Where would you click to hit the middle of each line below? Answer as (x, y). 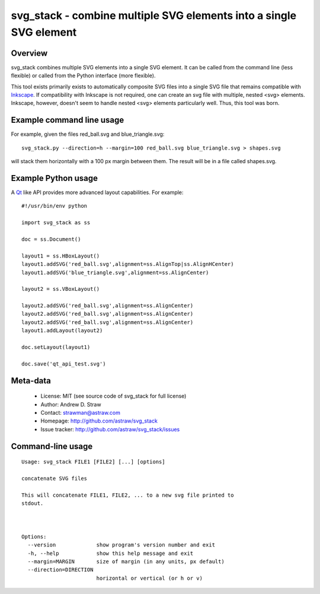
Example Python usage (54, 178)
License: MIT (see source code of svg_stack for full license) (113, 396)
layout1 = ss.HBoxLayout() (61, 256)
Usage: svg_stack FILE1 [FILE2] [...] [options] (93, 462)
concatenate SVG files (55, 478)
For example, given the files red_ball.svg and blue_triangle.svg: (88, 134)
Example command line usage (68, 120)
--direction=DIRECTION (60, 570)
